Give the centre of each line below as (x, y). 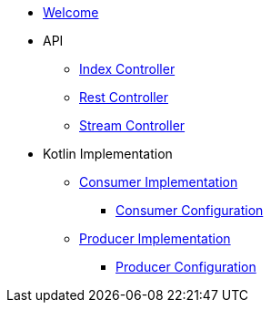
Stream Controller (132, 125)
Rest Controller (124, 97)
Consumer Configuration (190, 210)
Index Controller (127, 69)
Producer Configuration (186, 267)
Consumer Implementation (159, 182)
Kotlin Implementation (108, 154)
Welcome (71, 12)
